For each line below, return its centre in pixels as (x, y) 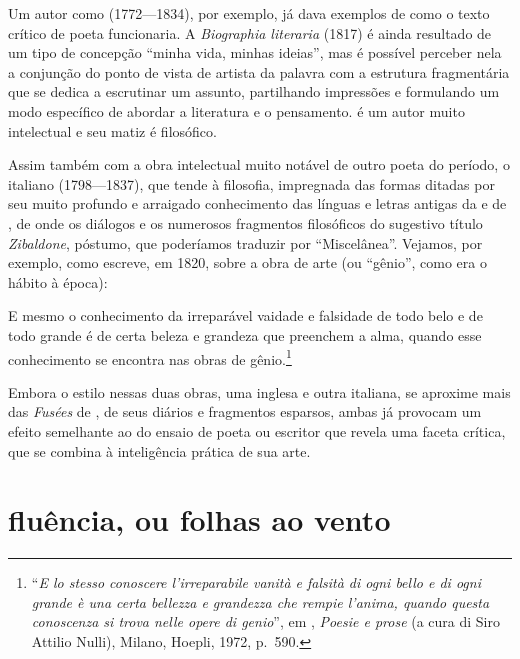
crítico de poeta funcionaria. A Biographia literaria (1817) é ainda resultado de (250, 32)
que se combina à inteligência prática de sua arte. (159, 450)
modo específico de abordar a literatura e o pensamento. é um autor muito (236, 110)
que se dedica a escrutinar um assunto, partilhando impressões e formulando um (254, 91)
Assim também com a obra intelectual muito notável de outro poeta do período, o (259, 164)
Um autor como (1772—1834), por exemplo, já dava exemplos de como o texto (249, 13)
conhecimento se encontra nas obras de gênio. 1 (150, 357)
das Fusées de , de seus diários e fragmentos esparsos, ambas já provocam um (245, 411)
